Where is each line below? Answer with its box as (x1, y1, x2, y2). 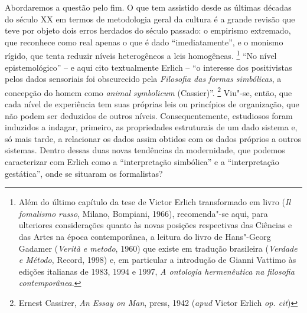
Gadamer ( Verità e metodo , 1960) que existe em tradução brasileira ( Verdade (18, 242, 298, 254)
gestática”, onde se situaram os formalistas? (5, 167, 163, 179)
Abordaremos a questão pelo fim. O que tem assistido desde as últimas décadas (5, 1, 292, 13)
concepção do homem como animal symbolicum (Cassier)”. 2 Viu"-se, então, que (5, 84, 292, 98)
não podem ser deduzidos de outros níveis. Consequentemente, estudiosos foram (5, 109, 293, 121)
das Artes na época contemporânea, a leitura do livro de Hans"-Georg (18, 230, 271, 242)
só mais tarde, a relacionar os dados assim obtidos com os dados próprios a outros (5, 132, 301, 144)
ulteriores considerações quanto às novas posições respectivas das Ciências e (18, 219, 292, 231)
